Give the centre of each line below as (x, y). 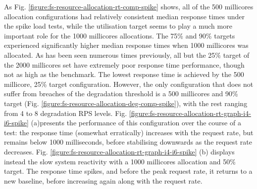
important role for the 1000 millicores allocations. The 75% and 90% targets (120, 35)
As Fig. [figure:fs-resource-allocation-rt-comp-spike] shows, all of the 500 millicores (129, 6)
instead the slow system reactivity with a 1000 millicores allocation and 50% (120, 161)
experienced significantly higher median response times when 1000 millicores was (126, 45)
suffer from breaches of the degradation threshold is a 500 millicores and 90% (121, 94)
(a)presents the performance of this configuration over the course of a (136, 123)
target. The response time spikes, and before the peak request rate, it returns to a (128, 171)
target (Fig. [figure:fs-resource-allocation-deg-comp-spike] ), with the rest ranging (126, 103)
